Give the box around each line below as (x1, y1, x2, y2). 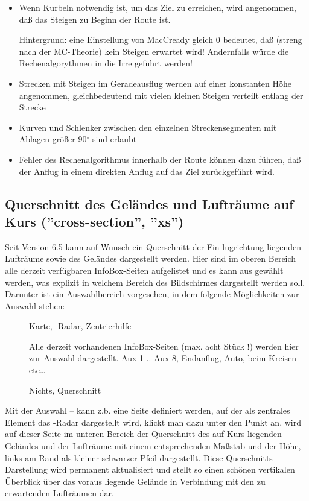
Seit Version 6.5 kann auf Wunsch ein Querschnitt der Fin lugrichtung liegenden (5, 240, 302, 253)
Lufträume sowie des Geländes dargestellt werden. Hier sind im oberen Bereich (5, 252, 296, 265)
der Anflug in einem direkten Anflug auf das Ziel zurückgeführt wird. (19, 165, 275, 177)
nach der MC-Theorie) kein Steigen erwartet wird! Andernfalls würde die (19, 45, 289, 57)
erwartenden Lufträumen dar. (5, 487, 114, 499)
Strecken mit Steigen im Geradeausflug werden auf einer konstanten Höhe (19, 77, 291, 89)
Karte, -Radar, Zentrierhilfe (29, 320, 132, 332)
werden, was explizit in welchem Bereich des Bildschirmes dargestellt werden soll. (5, 276, 305, 288)
